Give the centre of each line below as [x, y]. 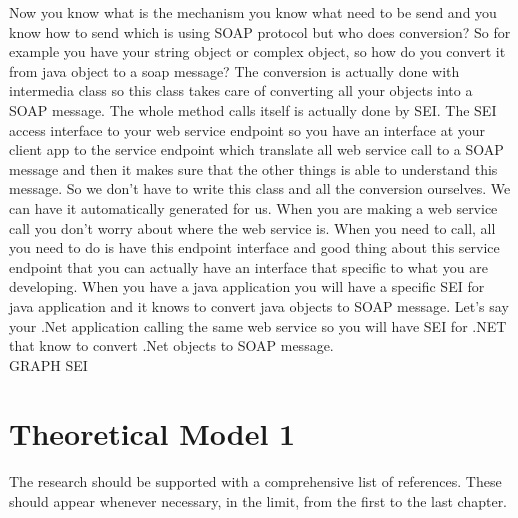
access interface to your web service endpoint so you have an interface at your [247, 129]
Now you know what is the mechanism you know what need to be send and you [253, 12]
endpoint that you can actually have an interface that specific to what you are [248, 266]
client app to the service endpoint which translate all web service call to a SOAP [256, 149]
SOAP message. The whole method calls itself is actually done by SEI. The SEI [253, 109]
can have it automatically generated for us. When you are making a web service [253, 207]
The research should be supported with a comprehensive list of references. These [255, 481]
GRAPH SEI [48, 364]
